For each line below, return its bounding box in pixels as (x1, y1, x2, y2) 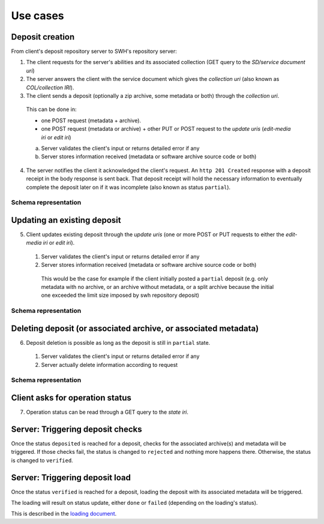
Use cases (11, 9, 64, 22)
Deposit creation (11, 32, 75, 42)
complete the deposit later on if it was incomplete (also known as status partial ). (26, 183, 231, 191)
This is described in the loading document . (11, 510, 117, 517)
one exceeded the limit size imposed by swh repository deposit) (41, 291, 199, 299)
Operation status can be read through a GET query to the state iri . (26, 408, 189, 416)
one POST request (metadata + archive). (41, 117, 141, 124)
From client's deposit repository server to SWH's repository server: (11, 48, 177, 55)
